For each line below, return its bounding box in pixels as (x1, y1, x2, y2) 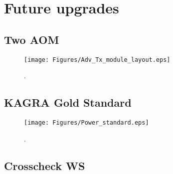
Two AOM (4, 31, 59, 47)
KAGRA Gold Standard (4, 95, 132, 110)
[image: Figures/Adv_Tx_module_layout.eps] (24, 56, 171, 63)
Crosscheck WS (4, 158, 85, 173)
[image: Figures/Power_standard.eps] (24, 119, 149, 127)
